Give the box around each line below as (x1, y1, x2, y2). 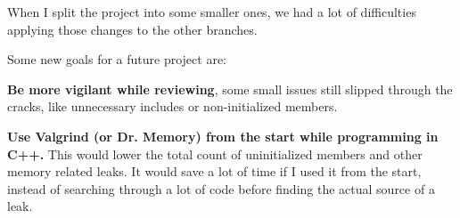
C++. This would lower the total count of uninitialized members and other (7, 144, 423, 163)
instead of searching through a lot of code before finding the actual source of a (7, 179, 435, 198)
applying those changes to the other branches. (7, 20, 258, 38)
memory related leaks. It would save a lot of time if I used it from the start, (7, 162, 422, 181)
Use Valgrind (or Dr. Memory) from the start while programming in (7, 126, 439, 145)
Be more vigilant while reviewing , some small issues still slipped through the (7, 79, 453, 98)
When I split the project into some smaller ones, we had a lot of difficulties (7, 3, 416, 20)
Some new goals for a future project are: (7, 50, 227, 69)
